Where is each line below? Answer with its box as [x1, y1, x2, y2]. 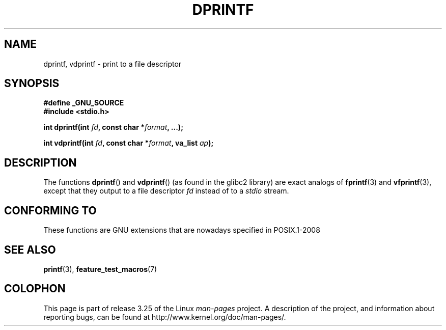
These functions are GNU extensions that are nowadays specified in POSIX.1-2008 [43, 226, 320, 235]
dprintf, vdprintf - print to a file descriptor [43, 59, 182, 68]
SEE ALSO [4, 243, 56, 256]
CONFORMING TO [4, 204, 97, 217]
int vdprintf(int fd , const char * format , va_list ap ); [43, 139, 214, 148]
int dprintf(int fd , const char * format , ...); [43, 123, 183, 132]
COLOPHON [4, 282, 66, 295]
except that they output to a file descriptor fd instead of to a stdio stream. [43, 186, 289, 196]
